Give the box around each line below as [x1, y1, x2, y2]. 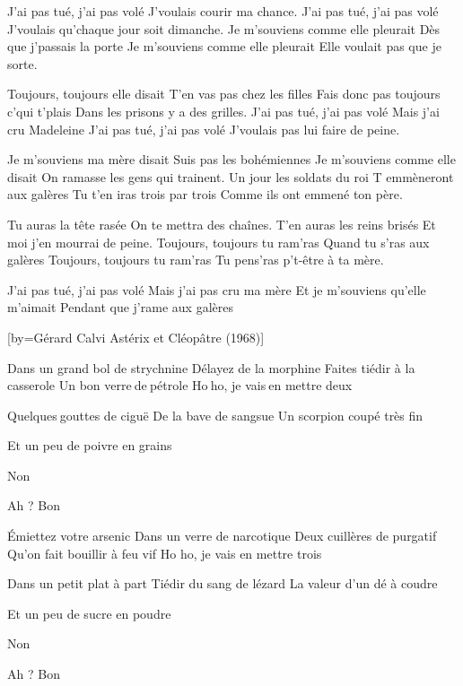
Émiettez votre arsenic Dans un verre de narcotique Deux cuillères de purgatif [7, 526, 437, 545]
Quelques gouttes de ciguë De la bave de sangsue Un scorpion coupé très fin [7, 405, 424, 424]
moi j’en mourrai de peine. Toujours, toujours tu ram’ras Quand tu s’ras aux [7, 232, 430, 251]
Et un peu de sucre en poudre [7, 604, 171, 622]
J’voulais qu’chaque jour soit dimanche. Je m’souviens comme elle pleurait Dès [7, 19, 441, 38]
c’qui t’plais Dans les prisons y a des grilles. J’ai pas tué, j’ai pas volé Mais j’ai [7, 101, 440, 120]
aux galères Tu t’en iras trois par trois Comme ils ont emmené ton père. [7, 185, 403, 204]
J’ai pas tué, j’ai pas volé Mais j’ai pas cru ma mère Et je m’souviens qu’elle [7, 280, 426, 299]
